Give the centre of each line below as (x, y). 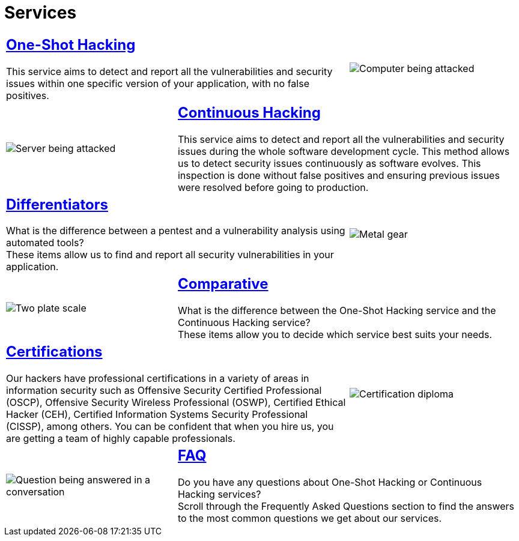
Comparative (223, 284)
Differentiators (57, 204)
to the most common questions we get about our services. (310, 518)
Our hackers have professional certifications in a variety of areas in (158, 379)
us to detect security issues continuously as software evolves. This (329, 163)
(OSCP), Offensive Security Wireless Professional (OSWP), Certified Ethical (176, 403)
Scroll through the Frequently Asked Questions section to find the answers (346, 506)
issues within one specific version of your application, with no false (158, 83)
